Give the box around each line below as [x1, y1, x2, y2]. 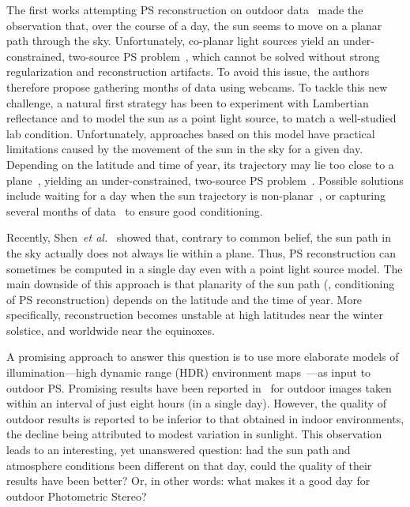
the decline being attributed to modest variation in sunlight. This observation [6, 426, 382, 442]
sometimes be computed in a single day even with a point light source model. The [6, 260, 403, 276]
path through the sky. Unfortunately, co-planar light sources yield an [6, 32, 340, 49]
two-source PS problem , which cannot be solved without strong [68, 47, 380, 64]
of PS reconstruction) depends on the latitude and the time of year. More [6, 291, 363, 307]
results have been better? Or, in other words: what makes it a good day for [6, 472, 371, 489]
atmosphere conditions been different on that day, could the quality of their [6, 456, 372, 473]
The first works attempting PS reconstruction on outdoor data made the [6, 2, 363, 17]
